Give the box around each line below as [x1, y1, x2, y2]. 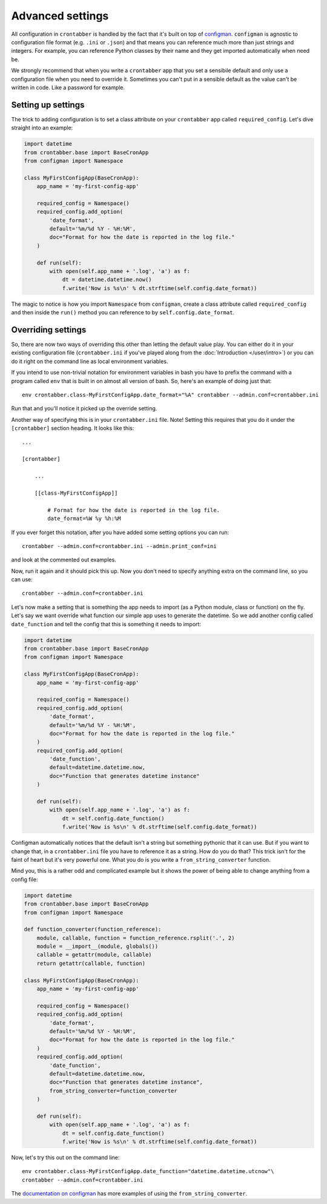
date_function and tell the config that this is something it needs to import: [11, 620, 201, 627]
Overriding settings [11, 325, 87, 335]
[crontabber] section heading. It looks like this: [11, 425, 134, 432]
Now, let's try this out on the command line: [11, 1154, 120, 1162]
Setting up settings [11, 100, 85, 110]
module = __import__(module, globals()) [36, 943, 159, 950]
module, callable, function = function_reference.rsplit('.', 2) [36, 935, 235, 941]
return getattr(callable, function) [36, 959, 145, 967]
